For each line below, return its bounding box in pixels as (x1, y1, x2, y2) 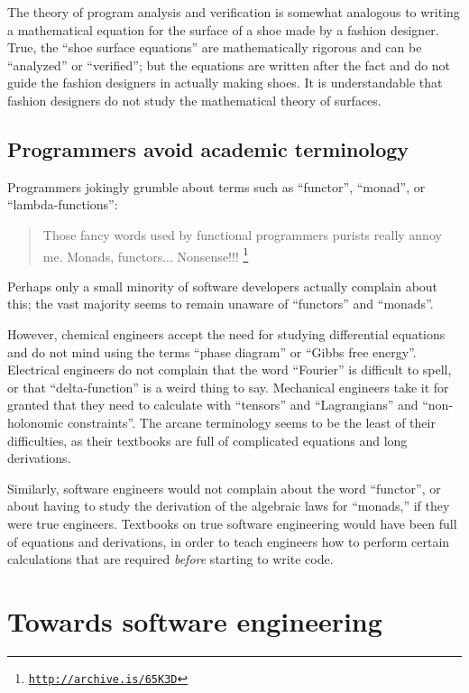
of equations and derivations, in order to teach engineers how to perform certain (7, 531, 450, 550)
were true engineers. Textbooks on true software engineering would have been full (7, 513, 457, 532)
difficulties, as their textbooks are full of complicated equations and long (7, 430, 408, 449)
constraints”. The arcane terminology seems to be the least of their (67, 412, 436, 431)
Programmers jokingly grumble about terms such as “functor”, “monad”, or (7, 177, 426, 196)
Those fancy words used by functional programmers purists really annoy (42, 225, 442, 244)
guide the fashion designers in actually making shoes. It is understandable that (7, 73, 443, 92)
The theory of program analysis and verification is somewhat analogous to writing (7, 3, 460, 21)
